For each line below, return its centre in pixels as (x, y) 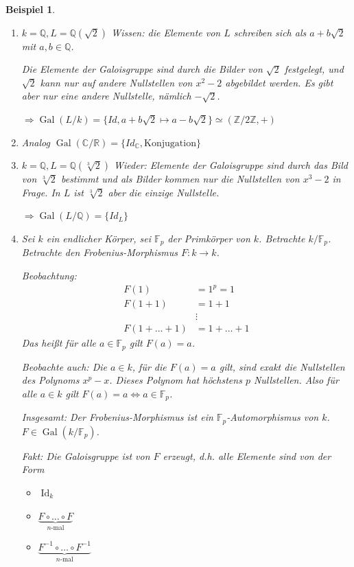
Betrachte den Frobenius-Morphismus (99, 252)
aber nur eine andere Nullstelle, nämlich (106, 96)
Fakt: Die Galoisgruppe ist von (86, 455)
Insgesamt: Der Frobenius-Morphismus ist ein (117, 417)
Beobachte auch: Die (64, 366)
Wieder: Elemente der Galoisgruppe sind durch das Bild (231, 165)
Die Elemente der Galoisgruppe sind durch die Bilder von (142, 69)
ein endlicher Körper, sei (99, 238)
